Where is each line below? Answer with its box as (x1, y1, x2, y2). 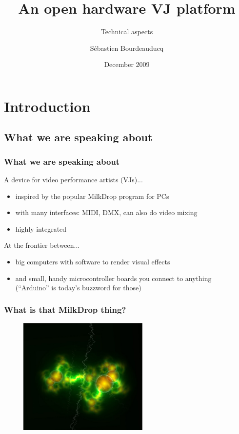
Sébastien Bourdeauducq (90, 43, 164, 53)
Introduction (4, 96, 91, 116)
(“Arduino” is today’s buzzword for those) (15, 282, 141, 293)
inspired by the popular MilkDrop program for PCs (15, 191, 169, 201)
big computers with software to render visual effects (15, 257, 170, 267)
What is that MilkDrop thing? (4, 303, 126, 315)
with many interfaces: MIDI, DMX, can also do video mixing (15, 207, 198, 217)
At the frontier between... (4, 240, 80, 250)
